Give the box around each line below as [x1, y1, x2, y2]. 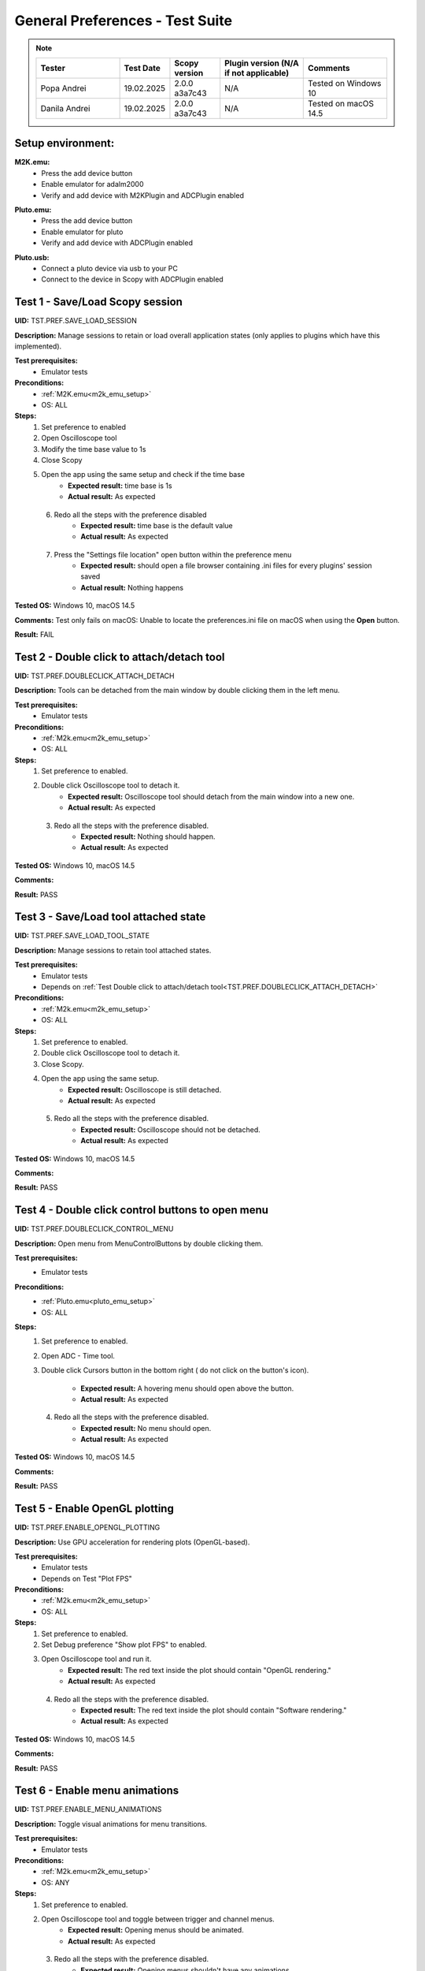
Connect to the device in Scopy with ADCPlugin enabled [41, 274, 224, 284]
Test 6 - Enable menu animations [14, 1784, 179, 1798]
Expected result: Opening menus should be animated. [68, 1925, 244, 1935]
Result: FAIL [14, 630, 54, 639]
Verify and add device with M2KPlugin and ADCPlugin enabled [41, 190, 244, 200]
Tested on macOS [308, 98, 374, 109]
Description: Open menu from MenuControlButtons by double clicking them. [14, 1239, 264, 1248]
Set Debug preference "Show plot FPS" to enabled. [41, 1640, 208, 1649]
